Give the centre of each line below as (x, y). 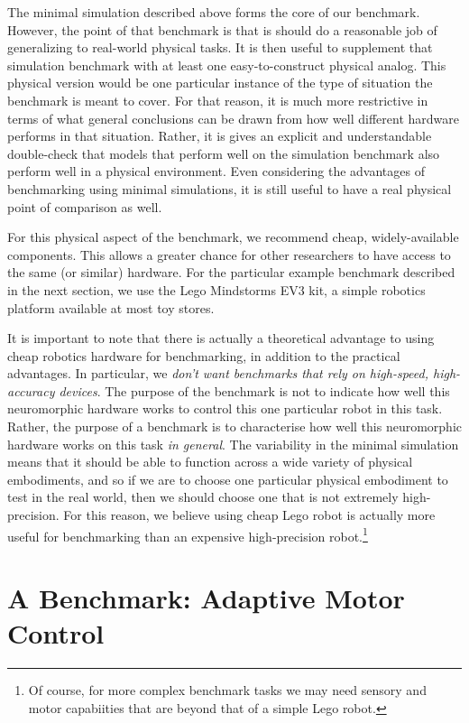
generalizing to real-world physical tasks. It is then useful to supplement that (220, 47)
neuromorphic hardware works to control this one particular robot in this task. (225, 408)
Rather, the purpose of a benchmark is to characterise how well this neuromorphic (234, 426)
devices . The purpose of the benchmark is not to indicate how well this (254, 390)
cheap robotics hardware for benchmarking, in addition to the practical (204, 355)
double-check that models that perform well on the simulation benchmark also (224, 153)
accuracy (31, 390)
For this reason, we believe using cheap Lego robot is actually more (249, 515)
